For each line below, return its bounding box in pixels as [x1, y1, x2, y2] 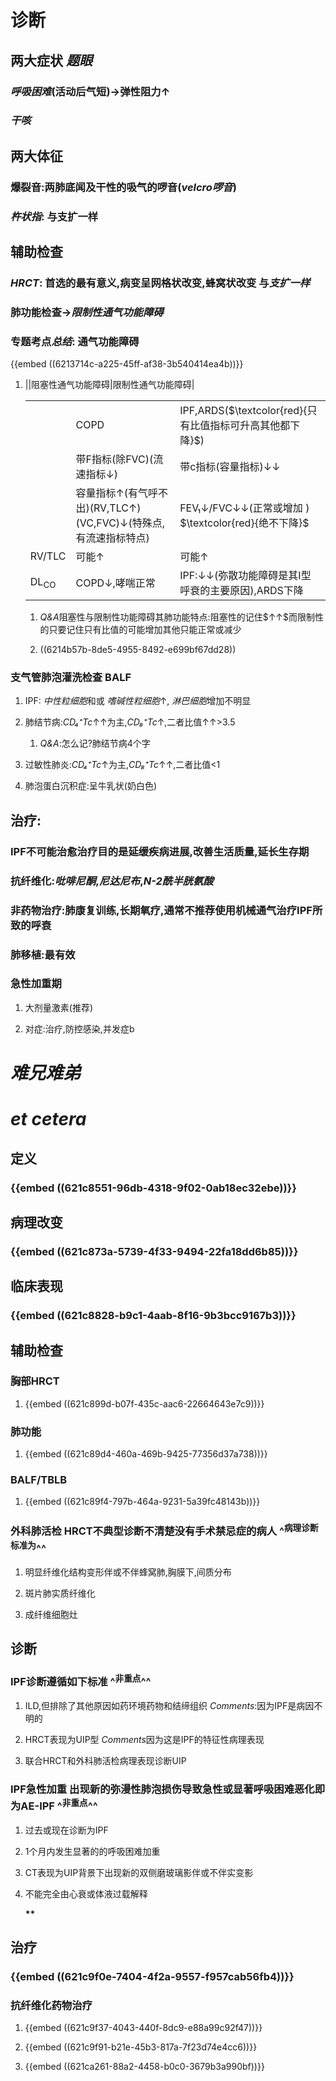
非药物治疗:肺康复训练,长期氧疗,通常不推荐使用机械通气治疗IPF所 [10, 903, 323, 917]
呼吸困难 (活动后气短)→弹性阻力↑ [10, 84, 171, 98]
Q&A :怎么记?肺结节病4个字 [39, 737, 151, 750]
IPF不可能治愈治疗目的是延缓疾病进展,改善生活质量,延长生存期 [10, 844, 310, 858]
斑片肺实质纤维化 [24, 1587, 96, 1599]
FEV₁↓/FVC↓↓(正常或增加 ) [179, 501, 310, 515]
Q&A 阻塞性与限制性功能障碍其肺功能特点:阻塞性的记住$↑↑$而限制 [39, 611, 315, 623]
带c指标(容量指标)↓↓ [179, 460, 281, 474]
